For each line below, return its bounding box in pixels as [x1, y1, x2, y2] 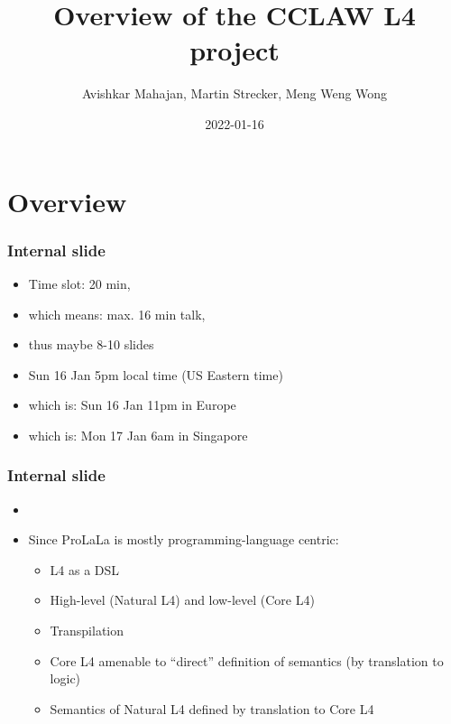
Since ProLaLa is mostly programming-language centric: [28, 530, 339, 549]
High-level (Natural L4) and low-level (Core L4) [50, 590, 315, 609]
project [189, 32, 280, 69]
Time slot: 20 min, [28, 274, 131, 292]
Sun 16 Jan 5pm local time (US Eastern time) [28, 365, 283, 384]
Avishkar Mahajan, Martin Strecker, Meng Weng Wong [81, 84, 388, 103]
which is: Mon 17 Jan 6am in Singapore [28, 425, 248, 444]
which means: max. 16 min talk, [28, 304, 206, 323]
